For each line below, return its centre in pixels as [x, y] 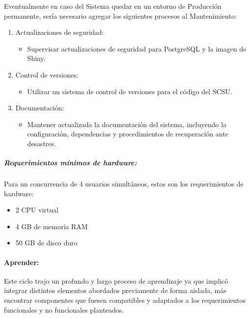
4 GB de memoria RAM [51, 226]
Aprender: [22, 262]
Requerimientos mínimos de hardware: [71, 163]
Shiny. [36, 58]
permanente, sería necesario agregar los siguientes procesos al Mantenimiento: [120, 15]
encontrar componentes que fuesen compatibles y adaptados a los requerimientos [125, 300]
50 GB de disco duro [46, 243]
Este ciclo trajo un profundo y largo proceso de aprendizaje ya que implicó [116, 280]
